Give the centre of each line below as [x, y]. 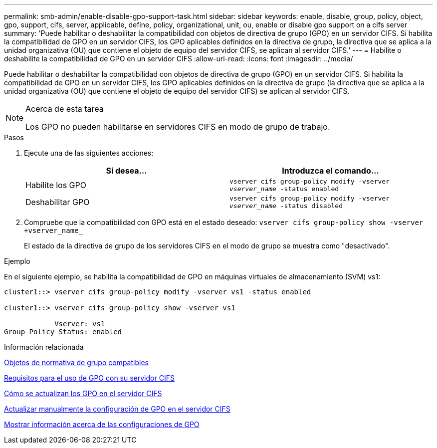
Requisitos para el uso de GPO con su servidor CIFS [89, 378]
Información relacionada [44, 347]
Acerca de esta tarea [65, 109]
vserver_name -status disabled [286, 206]
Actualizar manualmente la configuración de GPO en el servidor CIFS [117, 409]
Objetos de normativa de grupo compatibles [76, 362]
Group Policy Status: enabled [63, 332]
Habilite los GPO [56, 185]
